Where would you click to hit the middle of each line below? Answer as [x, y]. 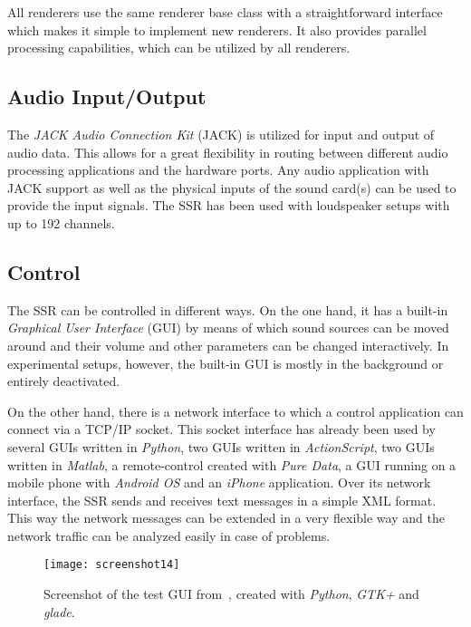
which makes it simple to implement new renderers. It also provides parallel [217, 29]
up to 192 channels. [61, 222]
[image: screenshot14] [112, 565]
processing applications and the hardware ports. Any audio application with [218, 170]
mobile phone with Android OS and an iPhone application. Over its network [219, 482]
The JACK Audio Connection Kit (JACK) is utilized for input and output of [221, 134]
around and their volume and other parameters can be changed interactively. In [228, 345]
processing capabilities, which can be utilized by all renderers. [179, 48]
